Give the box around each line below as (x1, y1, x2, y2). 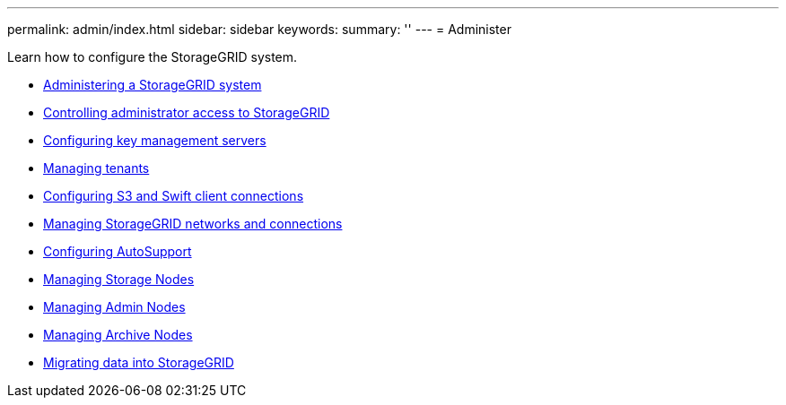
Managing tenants (43, 160, 150, 176)
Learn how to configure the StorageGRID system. (7, 49, 298, 65)
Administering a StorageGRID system (43, 77, 262, 92)
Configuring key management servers (43, 133, 266, 148)
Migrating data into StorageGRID (43, 355, 234, 370)
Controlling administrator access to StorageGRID (43, 105, 330, 120)
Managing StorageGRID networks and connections (43, 216, 343, 231)
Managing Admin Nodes (43, 299, 186, 315)
